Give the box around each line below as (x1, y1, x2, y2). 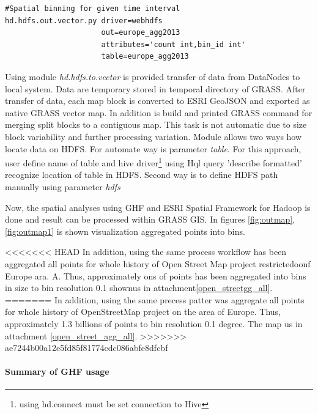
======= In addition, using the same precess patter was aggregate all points (5, 293, 305, 306)
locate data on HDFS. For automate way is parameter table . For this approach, (5, 142, 301, 155)
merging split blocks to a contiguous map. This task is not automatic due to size (5, 118, 307, 131)
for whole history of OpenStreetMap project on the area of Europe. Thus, (5, 305, 281, 318)
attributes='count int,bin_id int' (101, 40, 246, 49)
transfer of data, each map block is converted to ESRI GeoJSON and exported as (5, 94, 310, 107)
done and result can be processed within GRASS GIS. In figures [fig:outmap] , (5, 213, 295, 226)
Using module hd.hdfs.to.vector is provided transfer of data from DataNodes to (5, 70, 300, 83)
